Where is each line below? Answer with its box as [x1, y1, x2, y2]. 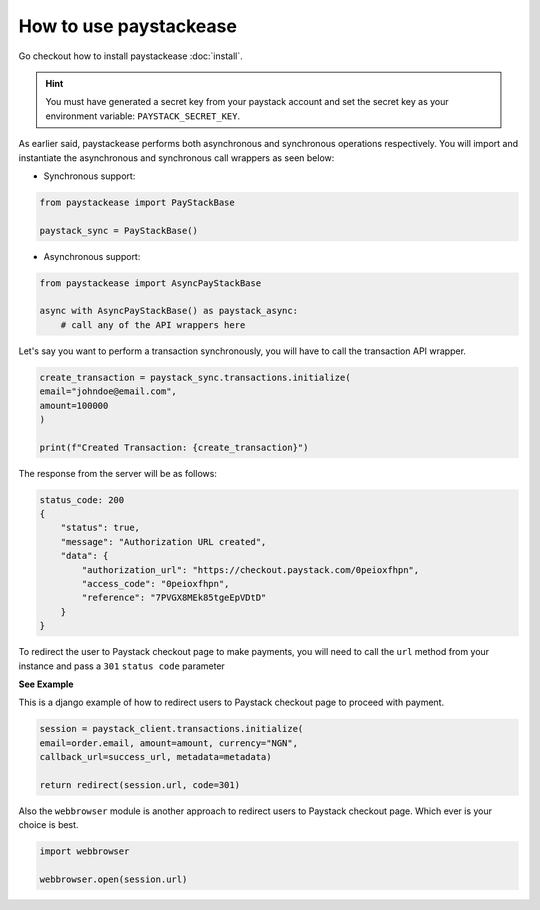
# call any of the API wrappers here [60, 319, 246, 330]
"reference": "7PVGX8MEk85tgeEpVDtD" [81, 592, 267, 604]
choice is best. [18, 819, 79, 831]
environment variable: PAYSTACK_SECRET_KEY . [45, 110, 241, 122]
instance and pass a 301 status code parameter [18, 660, 225, 672]
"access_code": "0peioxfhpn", [81, 578, 230, 590]
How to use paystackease [18, 15, 237, 37]
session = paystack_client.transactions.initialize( [39, 723, 304, 735]
